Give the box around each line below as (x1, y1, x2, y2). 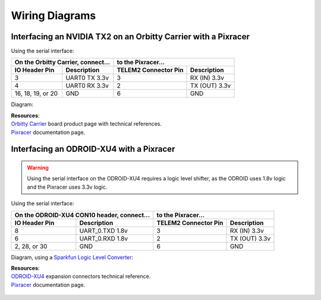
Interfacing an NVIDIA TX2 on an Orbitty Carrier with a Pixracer (11, 32, 250, 42)
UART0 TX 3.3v (65, 74, 109, 82)
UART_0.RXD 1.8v (79, 234, 128, 242)
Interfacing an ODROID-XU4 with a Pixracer (11, 144, 175, 154)
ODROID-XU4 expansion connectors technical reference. (11, 273, 151, 280)
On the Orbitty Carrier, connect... (14, 58, 111, 67)
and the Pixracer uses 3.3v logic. (27, 183, 108, 190)
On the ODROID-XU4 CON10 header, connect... (14, 211, 150, 219)
